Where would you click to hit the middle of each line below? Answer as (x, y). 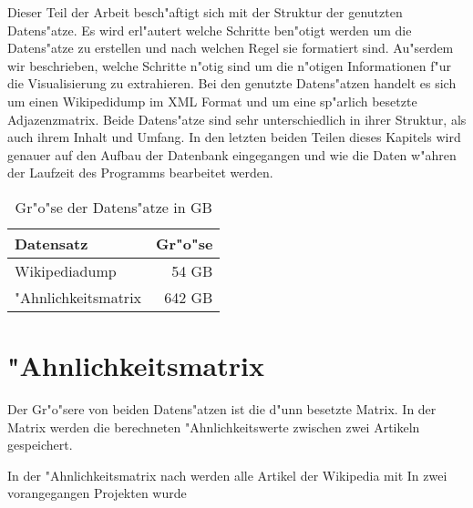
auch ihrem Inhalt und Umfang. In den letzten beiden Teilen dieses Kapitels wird (234, 137)
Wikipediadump (66, 270)
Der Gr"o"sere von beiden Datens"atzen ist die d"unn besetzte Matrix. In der (222, 409)
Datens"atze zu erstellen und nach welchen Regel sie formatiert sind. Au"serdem (231, 48)
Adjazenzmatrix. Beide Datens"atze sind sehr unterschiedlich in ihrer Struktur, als (237, 119)
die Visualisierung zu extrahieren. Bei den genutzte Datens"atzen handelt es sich (232, 83)
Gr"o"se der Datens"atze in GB (113, 207)
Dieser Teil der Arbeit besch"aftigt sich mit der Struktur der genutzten (205, 12)
